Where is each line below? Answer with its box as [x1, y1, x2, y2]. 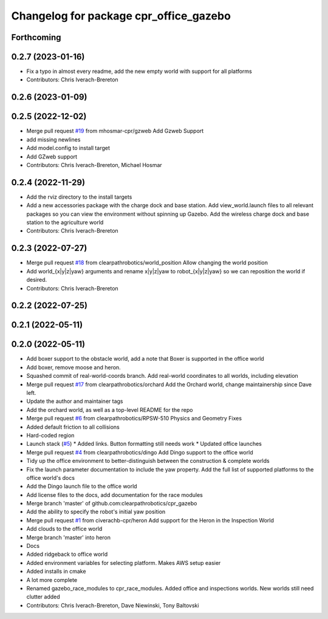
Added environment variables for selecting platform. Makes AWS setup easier [26, 559, 221, 566]
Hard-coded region [26, 431, 75, 439]
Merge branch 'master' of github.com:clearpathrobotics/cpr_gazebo [26, 500, 197, 507]
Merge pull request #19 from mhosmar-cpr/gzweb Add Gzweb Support [26, 128, 204, 135]
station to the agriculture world [26, 219, 104, 226]
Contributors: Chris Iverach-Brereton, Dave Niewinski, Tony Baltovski [26, 601, 199, 609]
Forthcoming [11, 32, 61, 43]
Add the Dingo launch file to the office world [26, 483, 137, 490]
